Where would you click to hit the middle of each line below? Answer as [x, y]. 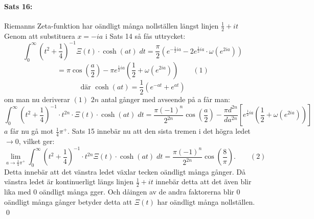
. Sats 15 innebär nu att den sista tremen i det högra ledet [159, 131]
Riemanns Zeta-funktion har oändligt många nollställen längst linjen [111, 25]
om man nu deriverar [37, 99]
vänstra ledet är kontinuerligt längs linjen [69, 181]
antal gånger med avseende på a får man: [165, 99]
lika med [18, 192]
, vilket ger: [37, 141]
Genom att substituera [40, 35]
